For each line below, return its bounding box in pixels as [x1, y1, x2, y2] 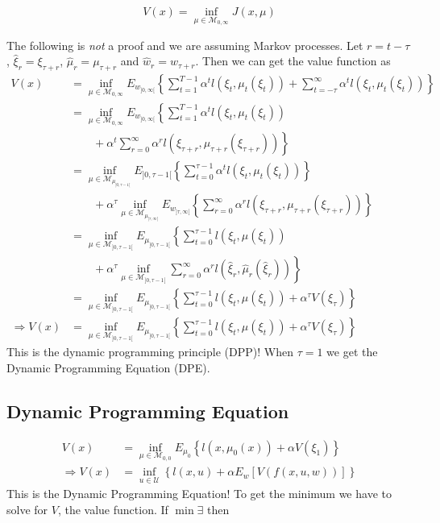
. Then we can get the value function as [195, 52, 391, 69]
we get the [326, 343, 378, 360]
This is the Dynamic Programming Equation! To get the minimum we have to [6, 485, 392, 502]
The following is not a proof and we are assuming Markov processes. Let [6, 36, 363, 53]
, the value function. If [57, 501, 168, 518]
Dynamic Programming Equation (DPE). [6, 359, 210, 376]
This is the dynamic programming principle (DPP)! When [6, 343, 293, 360]
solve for [6, 501, 48, 518]
